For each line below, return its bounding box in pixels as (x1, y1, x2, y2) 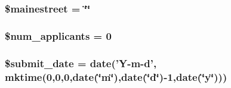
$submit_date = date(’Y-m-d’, (5, 55, 157, 70)
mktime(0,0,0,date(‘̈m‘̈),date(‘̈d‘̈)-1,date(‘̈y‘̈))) (5, 69, 227, 84)
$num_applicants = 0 (5, 28, 112, 43)
